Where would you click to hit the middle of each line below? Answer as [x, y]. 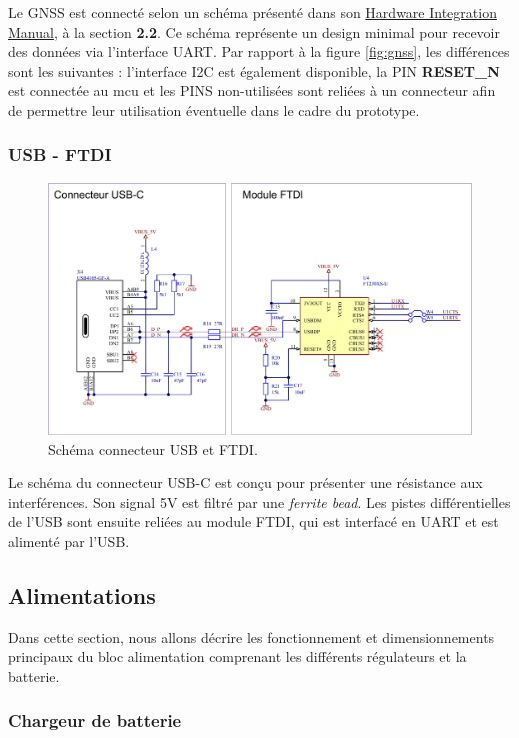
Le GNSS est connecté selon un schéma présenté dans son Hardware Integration [252, 12]
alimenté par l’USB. [69, 540]
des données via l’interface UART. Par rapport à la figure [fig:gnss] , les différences [259, 51]
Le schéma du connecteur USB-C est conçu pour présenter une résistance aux [245, 482]
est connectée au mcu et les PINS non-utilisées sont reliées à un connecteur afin [252, 90]
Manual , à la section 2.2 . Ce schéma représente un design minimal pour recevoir [254, 31]
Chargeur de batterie [95, 720]
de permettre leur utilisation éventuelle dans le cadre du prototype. [214, 109]
